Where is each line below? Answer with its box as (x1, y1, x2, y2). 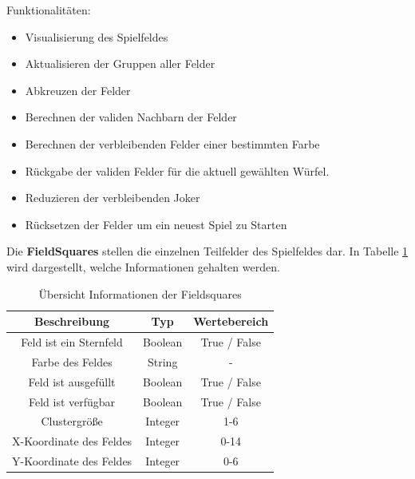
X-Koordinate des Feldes (12, 433, 132, 449)
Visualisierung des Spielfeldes (25, 28, 168, 45)
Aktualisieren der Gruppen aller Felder (25, 55, 215, 72)
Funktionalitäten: (6, 2, 91, 18)
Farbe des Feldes (31, 353, 113, 370)
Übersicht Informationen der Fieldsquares (38, 285, 242, 302)
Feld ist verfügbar (29, 393, 116, 410)
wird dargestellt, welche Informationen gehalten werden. (6, 258, 280, 275)
